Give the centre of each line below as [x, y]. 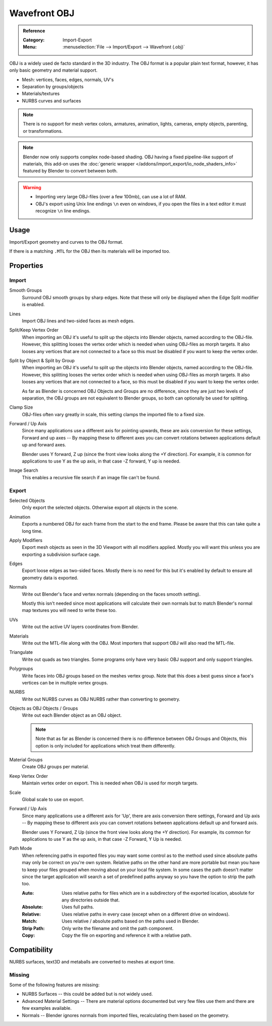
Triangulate [21, 652]
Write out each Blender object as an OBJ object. [72, 715]
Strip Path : [33, 928]
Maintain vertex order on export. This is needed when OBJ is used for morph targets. [110, 783]
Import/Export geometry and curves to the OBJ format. [66, 242]
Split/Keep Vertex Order [34, 330]
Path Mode [21, 848]
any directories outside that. [91, 900]
